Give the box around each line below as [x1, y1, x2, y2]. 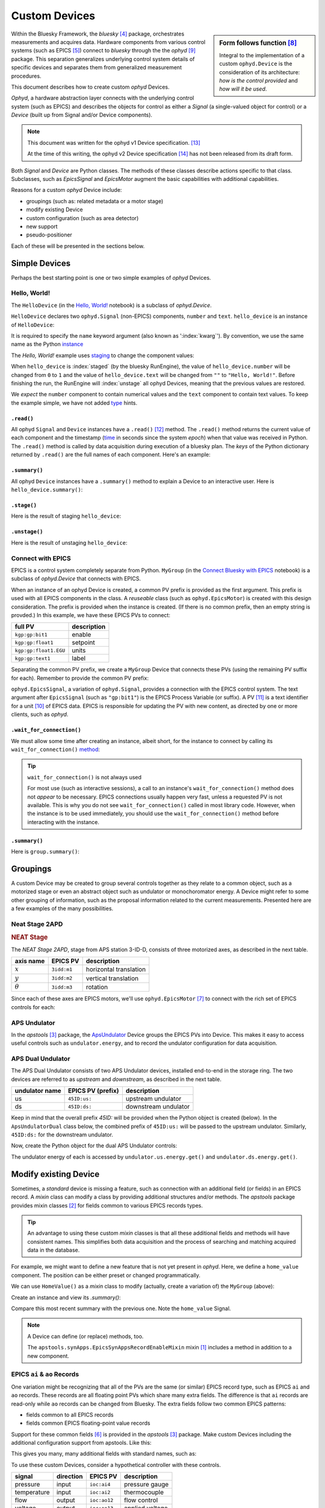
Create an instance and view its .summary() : [11, 1294, 121, 1301]
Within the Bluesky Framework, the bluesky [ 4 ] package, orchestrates [11, 30, 185, 37]
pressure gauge [123, 1480, 169, 1489]
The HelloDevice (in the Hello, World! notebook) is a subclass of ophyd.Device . [11, 302, 212, 309]
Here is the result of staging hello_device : [11, 513, 122, 520]
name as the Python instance [11, 341, 84, 348]
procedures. [11, 72, 42, 80]
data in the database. [27, 1246, 80, 1254]
